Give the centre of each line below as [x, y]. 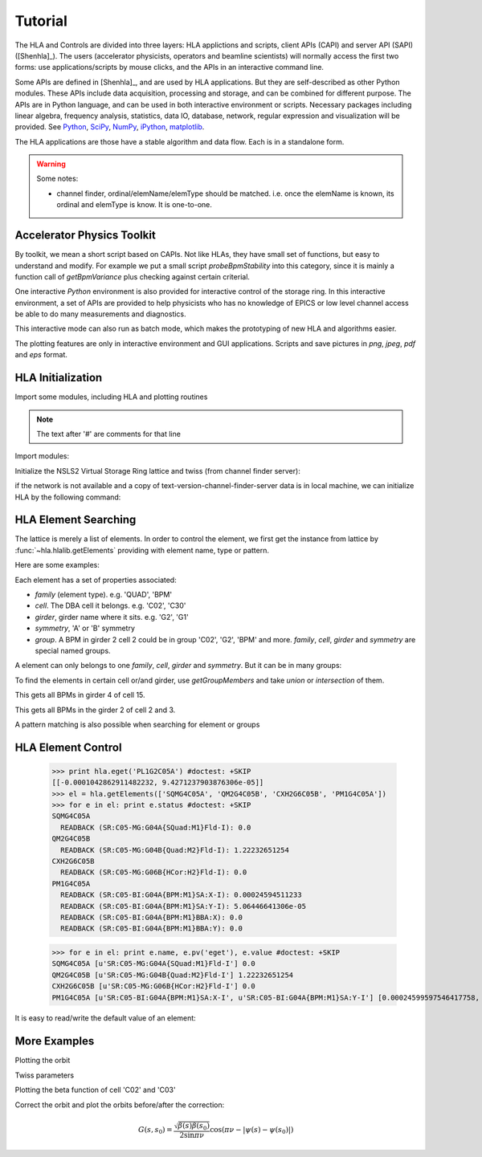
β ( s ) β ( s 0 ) [194, 1126]
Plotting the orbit [43, 1061]
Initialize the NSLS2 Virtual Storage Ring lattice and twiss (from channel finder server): [157, 471]
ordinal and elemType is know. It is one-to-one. [135, 205]
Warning [51, 164]
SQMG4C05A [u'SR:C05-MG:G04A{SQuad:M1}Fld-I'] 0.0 [154, 964]
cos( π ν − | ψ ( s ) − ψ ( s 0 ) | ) [252, 1131]
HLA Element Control [68, 747]
